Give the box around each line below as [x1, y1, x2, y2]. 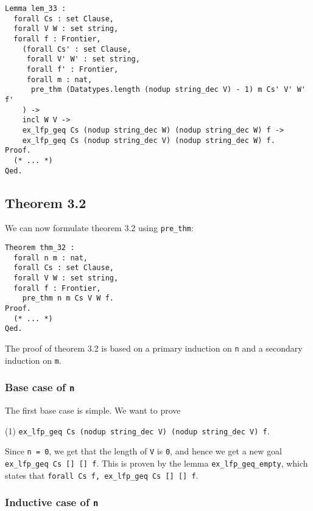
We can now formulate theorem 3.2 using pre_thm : [5, 221, 194, 234]
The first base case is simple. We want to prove [5, 404, 181, 417]
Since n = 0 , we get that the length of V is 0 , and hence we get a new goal [5, 445, 282, 457]
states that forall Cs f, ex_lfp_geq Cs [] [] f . [5, 468, 199, 481]
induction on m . [5, 353, 62, 366]
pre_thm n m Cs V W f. [22, 294, 114, 303]
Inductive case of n [5, 495, 99, 510]
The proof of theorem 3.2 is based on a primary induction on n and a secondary [5, 341, 303, 354]
